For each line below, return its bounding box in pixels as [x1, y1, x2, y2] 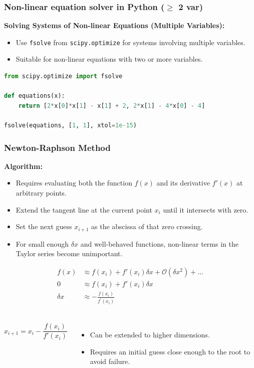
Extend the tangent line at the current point [16, 204, 152, 215]
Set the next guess [16, 221, 72, 232]
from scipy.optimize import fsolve [4, 73, 123, 80]
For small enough [16, 238, 69, 249]
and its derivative [156, 177, 210, 188]
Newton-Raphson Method [4, 141, 111, 153]
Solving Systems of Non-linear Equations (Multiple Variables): [4, 20, 225, 31]
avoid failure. [90, 356, 130, 366]
